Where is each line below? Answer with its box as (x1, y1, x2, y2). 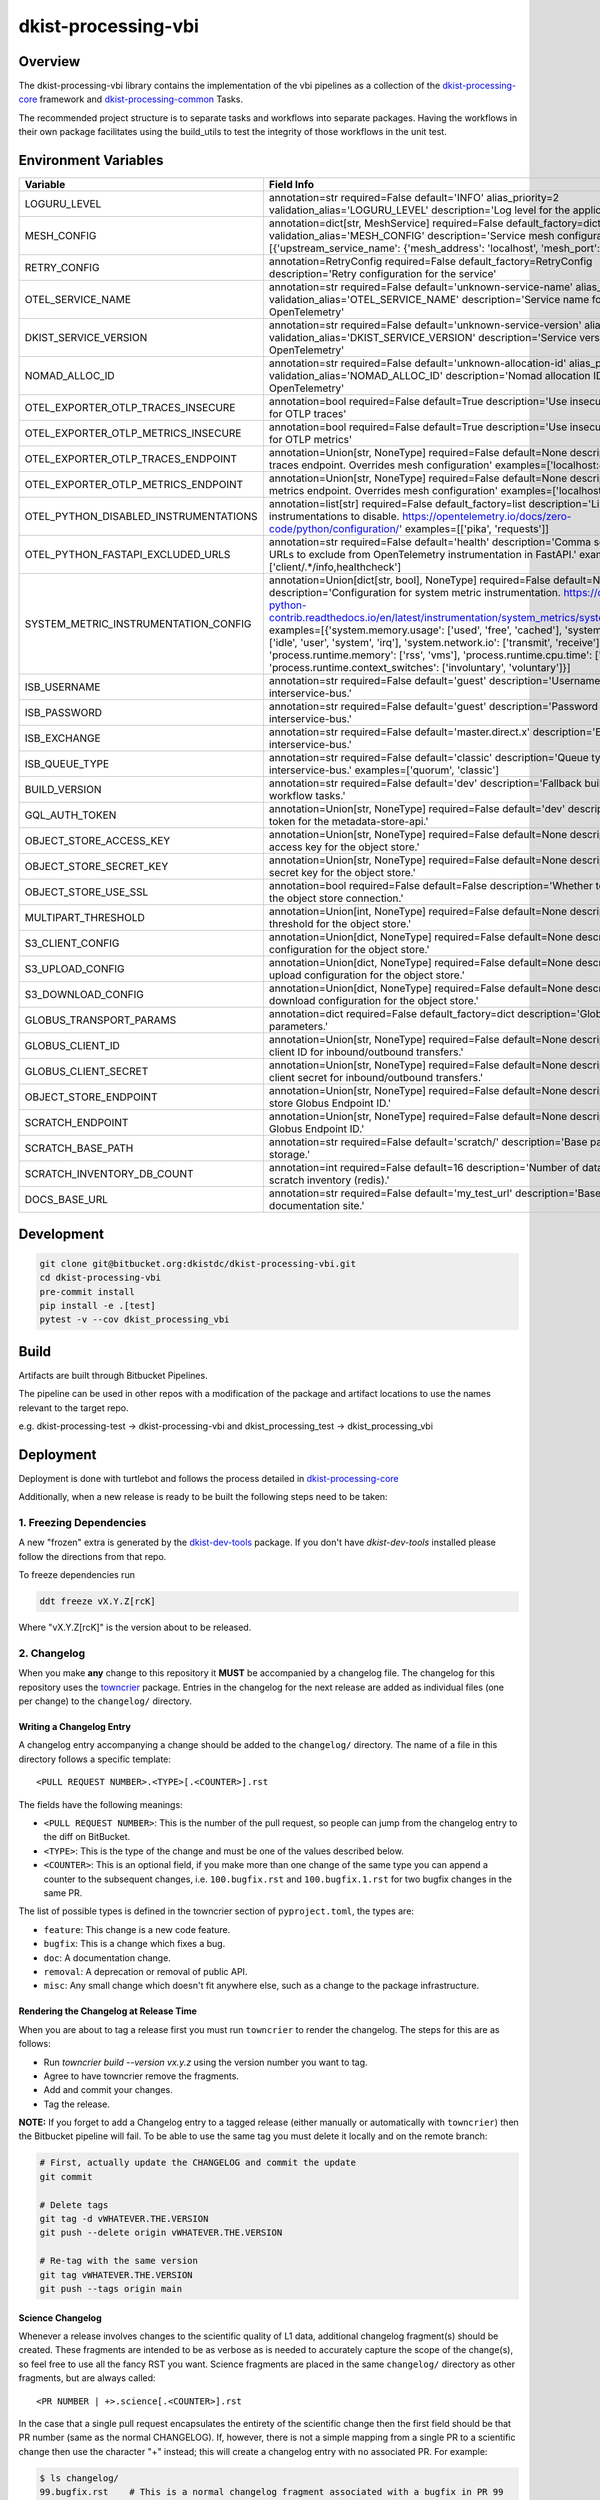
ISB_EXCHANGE (24, 731, 101, 745)
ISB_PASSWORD (24, 706, 103, 720)
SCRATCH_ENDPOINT (24, 1116, 129, 1130)
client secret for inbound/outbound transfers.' (268, 1071, 484, 1085)
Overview (18, 53, 81, 70)
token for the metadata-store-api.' (268, 815, 429, 829)
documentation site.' (268, 1199, 365, 1213)
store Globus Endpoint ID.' (268, 1096, 392, 1110)
